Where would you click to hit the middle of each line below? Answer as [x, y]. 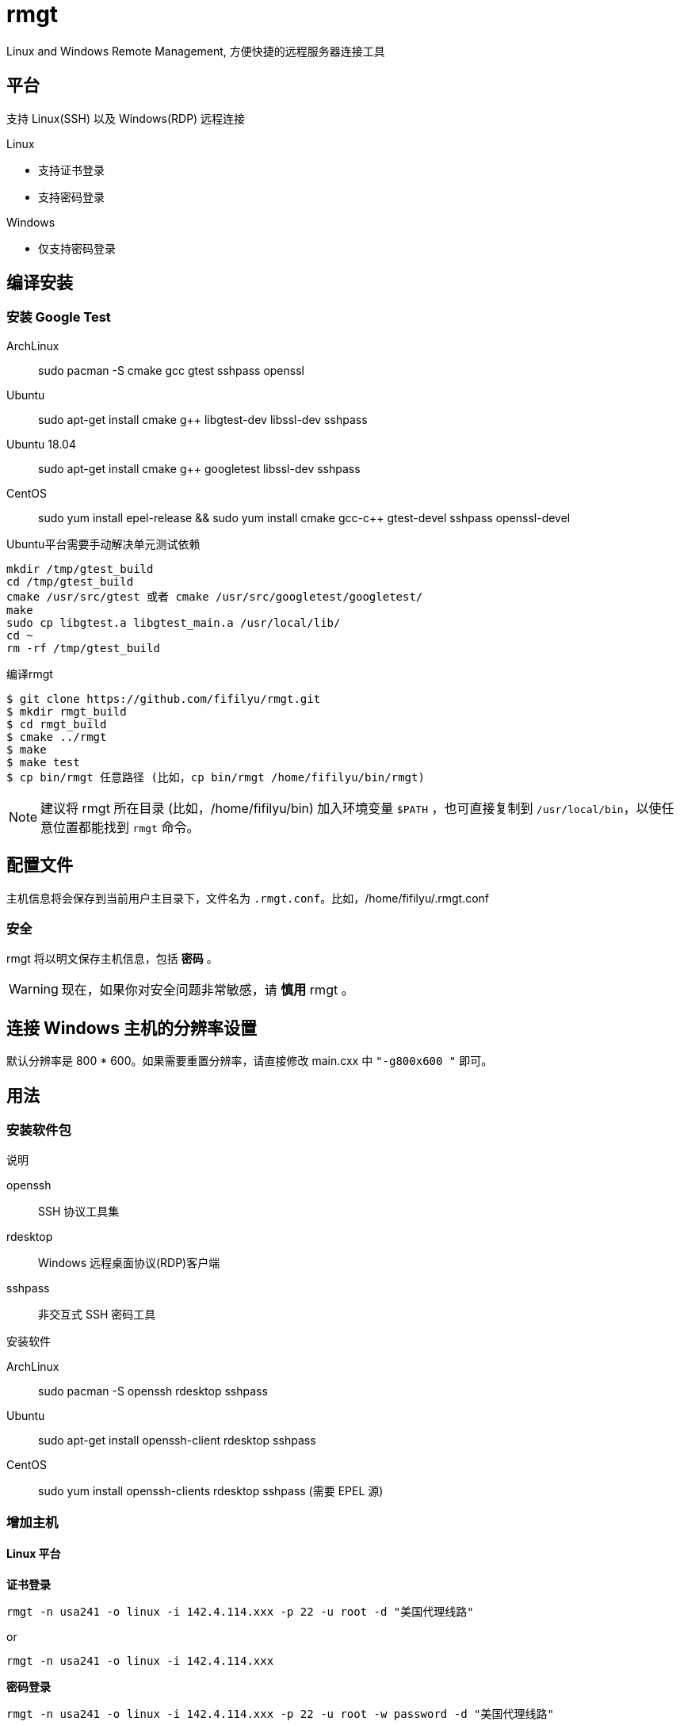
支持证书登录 [71, 170]
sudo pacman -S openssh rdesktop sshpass [153, 1391]
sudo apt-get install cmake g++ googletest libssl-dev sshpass [199, 468]
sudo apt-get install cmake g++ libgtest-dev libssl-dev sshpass [203, 419]
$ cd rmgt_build [57, 724]
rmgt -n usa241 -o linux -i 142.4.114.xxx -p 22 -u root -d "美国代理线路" [240, 1612]
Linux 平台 [34, 1554]
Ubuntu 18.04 [41, 444]
